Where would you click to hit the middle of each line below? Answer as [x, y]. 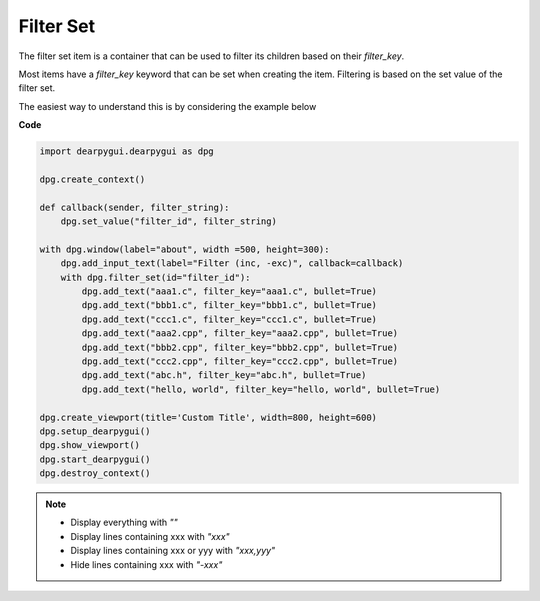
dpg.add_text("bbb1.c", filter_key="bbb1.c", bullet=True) [229, 305]
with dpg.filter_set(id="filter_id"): [155, 277]
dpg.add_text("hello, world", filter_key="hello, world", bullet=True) [261, 389]
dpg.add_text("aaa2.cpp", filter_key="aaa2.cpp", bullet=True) [240, 333]
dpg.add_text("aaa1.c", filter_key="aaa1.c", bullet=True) [229, 291]
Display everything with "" [124, 522]
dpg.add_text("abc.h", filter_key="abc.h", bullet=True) [224, 375]
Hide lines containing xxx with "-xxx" [146, 564]
